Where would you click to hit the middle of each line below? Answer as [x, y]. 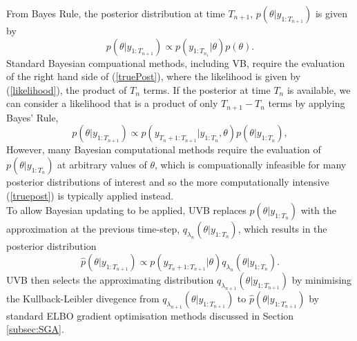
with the [318, 210]
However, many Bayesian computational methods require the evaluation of [164, 149]
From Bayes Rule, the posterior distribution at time [116, 13]
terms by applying [307, 103]
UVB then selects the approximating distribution [110, 279]
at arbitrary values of [102, 165]
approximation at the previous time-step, [93, 229]
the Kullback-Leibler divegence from [83, 298]
